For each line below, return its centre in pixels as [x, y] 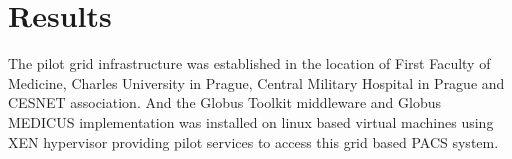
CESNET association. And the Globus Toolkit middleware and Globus [225, 102]
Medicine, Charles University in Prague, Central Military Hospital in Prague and [256, 82]
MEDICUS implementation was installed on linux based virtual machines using [251, 121]
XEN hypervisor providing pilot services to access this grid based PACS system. [253, 141]
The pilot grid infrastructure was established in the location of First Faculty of [249, 63]
